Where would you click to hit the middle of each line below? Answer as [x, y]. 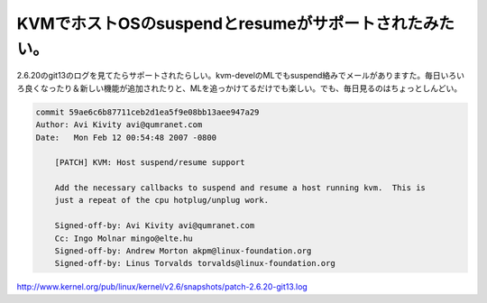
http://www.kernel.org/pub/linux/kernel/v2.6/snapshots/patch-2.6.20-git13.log [162, 287]
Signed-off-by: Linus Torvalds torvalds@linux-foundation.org [195, 263]
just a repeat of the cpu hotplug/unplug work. [162, 200]
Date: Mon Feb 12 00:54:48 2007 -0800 [126, 137]
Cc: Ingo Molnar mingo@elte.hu [124, 238]
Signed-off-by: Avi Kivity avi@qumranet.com [155, 226]
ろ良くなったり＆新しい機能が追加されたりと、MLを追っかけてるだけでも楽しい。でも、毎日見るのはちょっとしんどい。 [239, 88]
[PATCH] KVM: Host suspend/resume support [150, 163]
